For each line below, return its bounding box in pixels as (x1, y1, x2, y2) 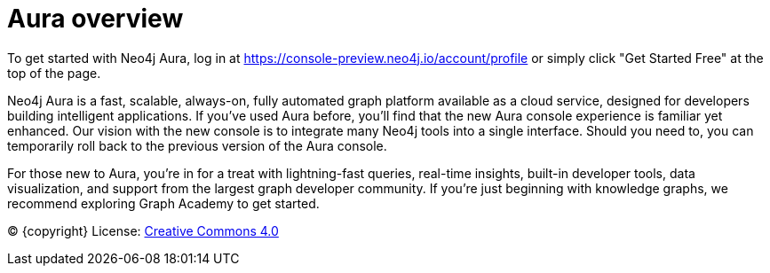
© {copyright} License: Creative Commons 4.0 (7, 222, 279, 238)
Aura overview (7, 4, 184, 34)
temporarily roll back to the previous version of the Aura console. (7, 137, 387, 153)
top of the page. (7, 65, 101, 81)
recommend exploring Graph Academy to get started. (7, 195, 320, 211)
